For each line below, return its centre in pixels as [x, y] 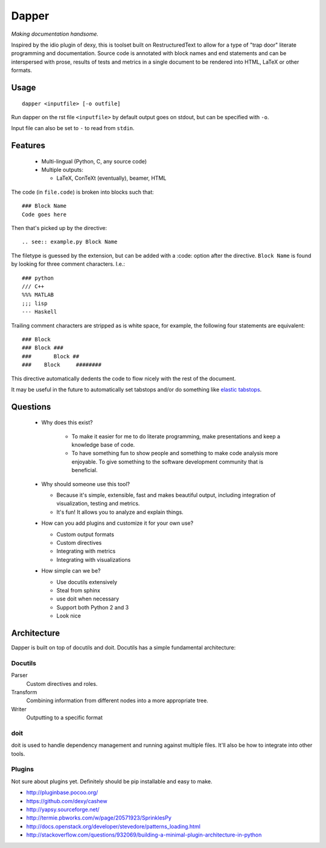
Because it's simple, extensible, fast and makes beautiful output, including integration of [166, 495]
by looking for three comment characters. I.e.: [68, 264]
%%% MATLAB [38, 295]
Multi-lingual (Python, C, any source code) [94, 161]
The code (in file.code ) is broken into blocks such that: [82, 192]
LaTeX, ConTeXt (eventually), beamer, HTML [111, 178]
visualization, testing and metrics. [98, 504]
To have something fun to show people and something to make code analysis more [175, 453]
